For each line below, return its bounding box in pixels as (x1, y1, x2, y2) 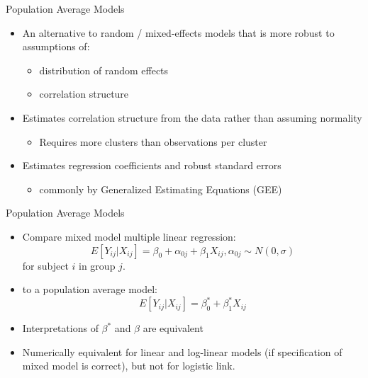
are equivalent (143, 321, 203, 336)
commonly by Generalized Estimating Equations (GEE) (39, 181, 282, 196)
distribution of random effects (39, 62, 169, 77)
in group (79, 258, 116, 273)
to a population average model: (22, 282, 158, 297)
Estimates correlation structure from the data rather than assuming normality (22, 110, 362, 125)
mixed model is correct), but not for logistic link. (22, 358, 235, 373)
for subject (22, 258, 69, 273)
